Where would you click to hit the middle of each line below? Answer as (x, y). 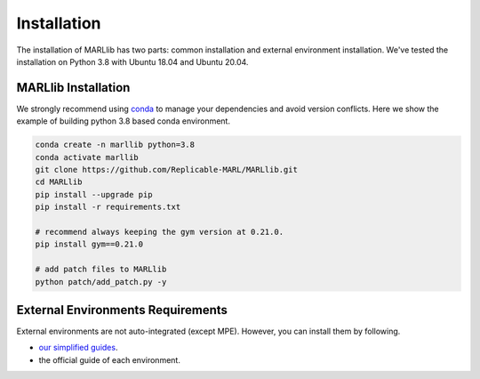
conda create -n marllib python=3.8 (115, 145)
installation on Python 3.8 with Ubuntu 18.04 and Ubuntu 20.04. (132, 61)
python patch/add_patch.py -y (101, 282)
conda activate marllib (87, 157)
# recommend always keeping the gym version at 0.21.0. (160, 232)
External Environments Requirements (122, 310)
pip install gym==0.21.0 (89, 244)
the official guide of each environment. (110, 359)
